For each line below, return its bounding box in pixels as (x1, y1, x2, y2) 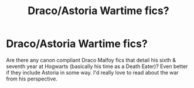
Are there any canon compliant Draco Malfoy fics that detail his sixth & (6, 56, 176, 63)
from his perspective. (6, 75, 57, 82)
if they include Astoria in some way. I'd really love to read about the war (6, 69, 179, 76)
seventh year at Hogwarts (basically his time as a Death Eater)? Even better (6, 63, 188, 70)
